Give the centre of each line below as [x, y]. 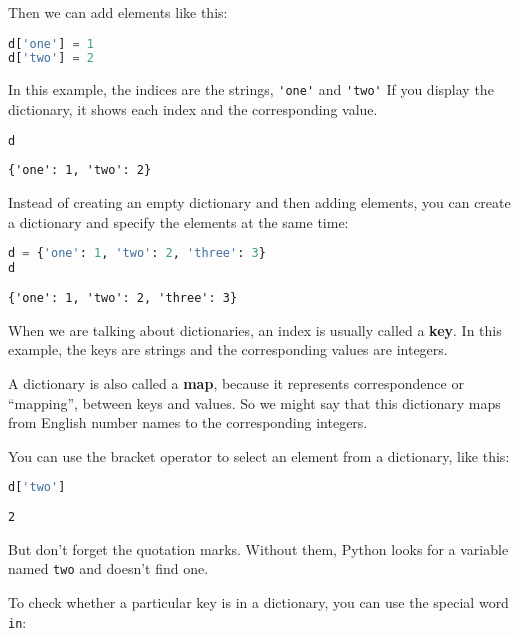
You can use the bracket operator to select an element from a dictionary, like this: [259, 455]
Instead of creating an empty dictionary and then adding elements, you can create [259, 202]
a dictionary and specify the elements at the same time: [178, 221]
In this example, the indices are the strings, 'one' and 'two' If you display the [251, 89]
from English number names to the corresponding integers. [188, 422]
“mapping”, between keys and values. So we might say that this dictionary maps [254, 402]
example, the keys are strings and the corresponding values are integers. [228, 349]
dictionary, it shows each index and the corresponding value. [193, 109]
